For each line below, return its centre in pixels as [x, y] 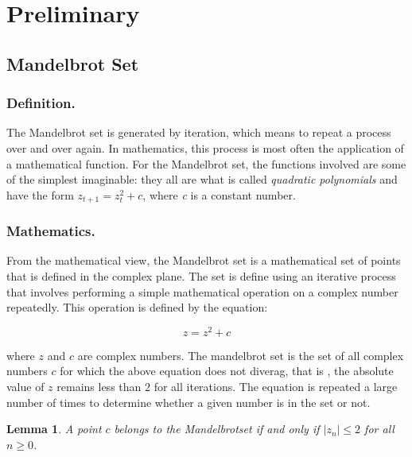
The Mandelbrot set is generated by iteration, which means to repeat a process [199, 132]
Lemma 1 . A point [54, 429]
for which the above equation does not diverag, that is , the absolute [227, 371]
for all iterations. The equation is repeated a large [276, 387]
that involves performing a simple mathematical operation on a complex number [202, 291]
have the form [40, 194]
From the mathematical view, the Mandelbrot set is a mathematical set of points [204, 260]
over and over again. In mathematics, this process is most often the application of [205, 147]
